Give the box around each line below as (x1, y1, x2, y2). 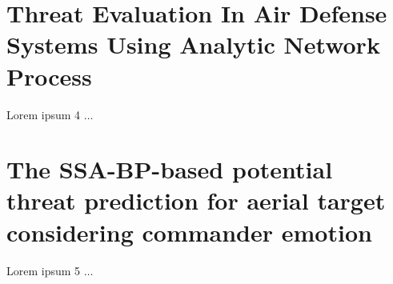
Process (6, 59, 92, 92)
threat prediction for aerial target (6, 184, 386, 217)
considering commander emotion (6, 215, 372, 248)
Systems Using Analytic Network (6, 28, 380, 61)
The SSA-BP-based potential (6, 153, 333, 186)
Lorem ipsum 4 (6, 106, 81, 122)
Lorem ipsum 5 (6, 262, 81, 278)
